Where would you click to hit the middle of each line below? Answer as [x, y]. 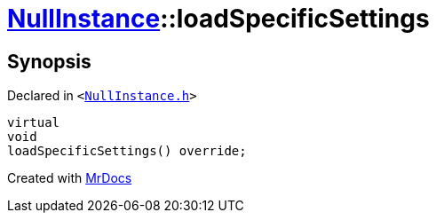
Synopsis [49, 61]
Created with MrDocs [70, 178]
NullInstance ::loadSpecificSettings [218, 19]
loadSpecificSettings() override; [127, 151]
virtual [34, 123]
